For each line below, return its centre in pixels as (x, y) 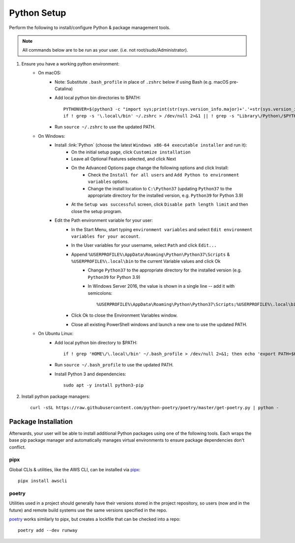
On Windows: (52, 136)
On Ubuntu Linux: (56, 333)
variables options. (108, 181)
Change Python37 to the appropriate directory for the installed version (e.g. (165, 270)
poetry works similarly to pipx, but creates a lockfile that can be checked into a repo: (95, 519)
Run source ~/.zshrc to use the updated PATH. (105, 127)
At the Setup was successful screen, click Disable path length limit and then (160, 205)
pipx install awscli (43, 481)
